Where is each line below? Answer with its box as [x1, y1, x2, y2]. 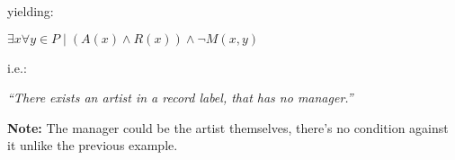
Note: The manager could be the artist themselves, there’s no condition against [7, 118, 449, 137]
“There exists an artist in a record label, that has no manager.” [7, 88, 353, 107]
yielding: [7, 2, 54, 20]
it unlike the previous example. [7, 136, 178, 155]
